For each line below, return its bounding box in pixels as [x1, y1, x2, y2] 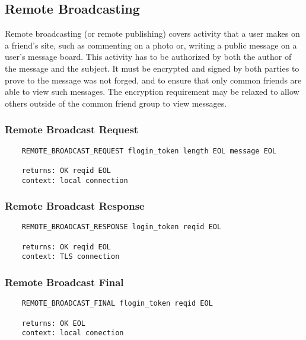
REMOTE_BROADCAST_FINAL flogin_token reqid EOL [21, 299, 213, 308]
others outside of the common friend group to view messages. [5, 97, 227, 109]
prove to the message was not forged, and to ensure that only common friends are [5, 73, 302, 86]
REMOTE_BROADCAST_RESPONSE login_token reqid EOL [21, 223, 222, 232]
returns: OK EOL [21, 319, 86, 328]
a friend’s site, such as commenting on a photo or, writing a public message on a [5, 39, 297, 51]
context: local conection [21, 329, 124, 338]
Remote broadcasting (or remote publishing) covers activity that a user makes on [5, 27, 300, 40]
